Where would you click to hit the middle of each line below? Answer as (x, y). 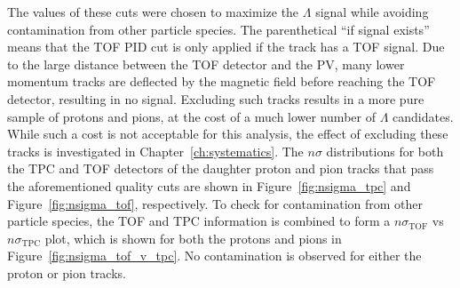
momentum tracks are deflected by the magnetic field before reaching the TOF (222, 81)
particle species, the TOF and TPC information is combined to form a (199, 221)
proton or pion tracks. (67, 272)
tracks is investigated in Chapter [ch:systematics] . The (155, 151)
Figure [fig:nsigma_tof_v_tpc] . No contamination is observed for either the (214, 256)
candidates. (423, 116)
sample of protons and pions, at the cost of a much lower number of (191, 116)
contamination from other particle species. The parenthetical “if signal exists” (218, 29)
